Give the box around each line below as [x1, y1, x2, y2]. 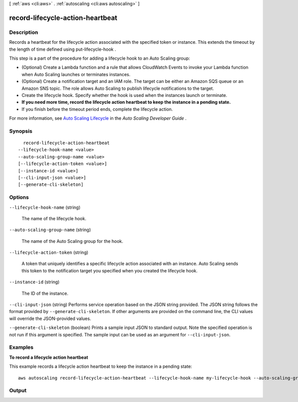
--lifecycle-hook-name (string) [9, 204, 80, 210]
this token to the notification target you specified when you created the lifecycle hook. [21, 267, 198, 273]
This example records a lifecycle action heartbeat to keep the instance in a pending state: [9, 363, 192, 370]
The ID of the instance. [21, 290, 69, 296]
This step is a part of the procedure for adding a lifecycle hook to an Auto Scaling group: [9, 55, 190, 61]
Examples [9, 344, 34, 351]
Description [9, 29, 38, 36]
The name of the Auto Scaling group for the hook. [21, 238, 124, 244]
